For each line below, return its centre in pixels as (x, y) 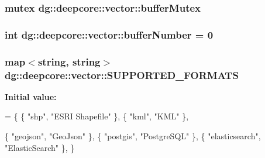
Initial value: (31, 96)
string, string (69, 61)
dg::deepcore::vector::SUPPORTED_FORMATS (122, 75)
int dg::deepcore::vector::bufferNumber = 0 (109, 34)
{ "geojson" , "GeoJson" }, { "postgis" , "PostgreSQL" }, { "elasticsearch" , (133, 136)
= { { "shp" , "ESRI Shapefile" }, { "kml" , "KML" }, (97, 116)
